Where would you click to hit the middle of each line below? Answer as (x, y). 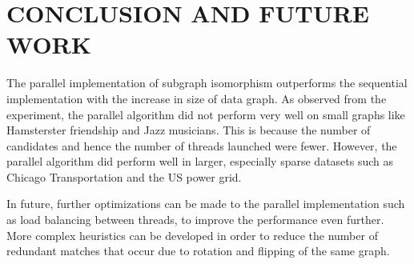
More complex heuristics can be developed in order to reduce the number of (192, 235)
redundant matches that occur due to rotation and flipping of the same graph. (198, 251)
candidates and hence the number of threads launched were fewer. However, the (202, 145)
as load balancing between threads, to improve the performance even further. (195, 220)
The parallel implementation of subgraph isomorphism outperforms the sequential (207, 83)
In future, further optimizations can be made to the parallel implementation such (206, 204)
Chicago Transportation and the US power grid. (124, 176)
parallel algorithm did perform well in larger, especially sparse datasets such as (200, 161)
